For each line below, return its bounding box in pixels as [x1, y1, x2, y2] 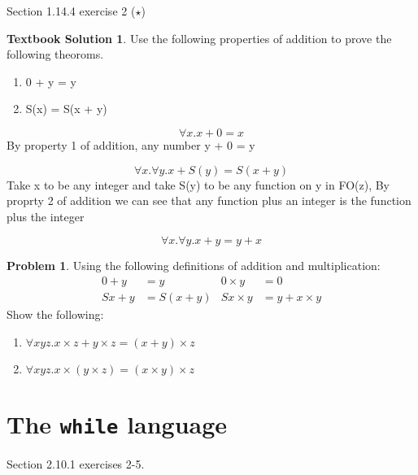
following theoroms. [7, 46, 104, 63]
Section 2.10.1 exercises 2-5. [7, 455, 145, 472]
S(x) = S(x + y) [25, 100, 107, 117]
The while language [7, 407, 228, 440]
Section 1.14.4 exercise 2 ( [7, 2, 136, 19]
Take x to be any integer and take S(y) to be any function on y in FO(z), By [7, 176, 390, 193]
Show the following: [7, 306, 104, 322]
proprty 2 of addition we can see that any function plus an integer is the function [7, 192, 411, 209]
